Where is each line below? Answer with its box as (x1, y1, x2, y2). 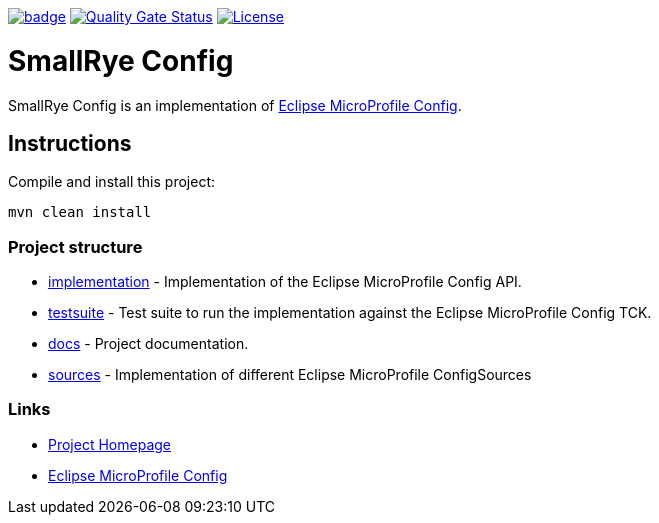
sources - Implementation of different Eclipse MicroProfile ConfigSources (48, 366, 532, 384)
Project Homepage (48, 435, 171, 453)
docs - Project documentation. (48, 335, 249, 353)
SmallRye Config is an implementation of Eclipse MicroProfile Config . (8, 96, 462, 114)
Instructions (8, 130, 132, 156)
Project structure (8, 236, 143, 257)
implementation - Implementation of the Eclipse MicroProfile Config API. (48, 273, 522, 291)
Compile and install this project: (8, 173, 216, 191)
